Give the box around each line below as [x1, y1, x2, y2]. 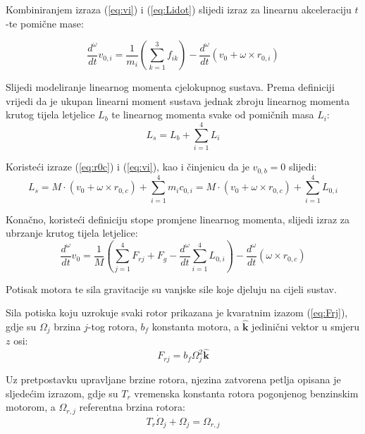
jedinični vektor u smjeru [252, 318, 360, 333]
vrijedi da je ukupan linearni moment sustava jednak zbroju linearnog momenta [6, 93, 350, 108]
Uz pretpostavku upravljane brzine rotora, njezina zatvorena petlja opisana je [6, 371, 341, 386]
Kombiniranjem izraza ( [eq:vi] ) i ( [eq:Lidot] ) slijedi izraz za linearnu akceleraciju [6, 2, 352, 16]
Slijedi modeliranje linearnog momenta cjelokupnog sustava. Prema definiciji [6, 80, 335, 94]
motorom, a [6, 399, 56, 414]
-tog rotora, [87, 318, 137, 333]
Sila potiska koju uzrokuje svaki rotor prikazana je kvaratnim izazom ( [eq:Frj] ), [6, 305, 348, 320]
